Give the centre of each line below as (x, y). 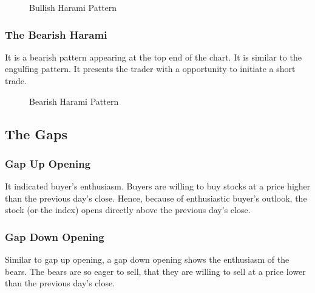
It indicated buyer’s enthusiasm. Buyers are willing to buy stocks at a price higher (158, 186)
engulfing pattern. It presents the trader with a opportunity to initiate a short (150, 69)
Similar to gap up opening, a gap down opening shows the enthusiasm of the (147, 259)
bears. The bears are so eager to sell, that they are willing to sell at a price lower (155, 271)
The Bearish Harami (56, 34)
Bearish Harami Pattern (74, 101)
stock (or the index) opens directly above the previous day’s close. (128, 210)
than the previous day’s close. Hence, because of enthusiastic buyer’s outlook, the (156, 198)
